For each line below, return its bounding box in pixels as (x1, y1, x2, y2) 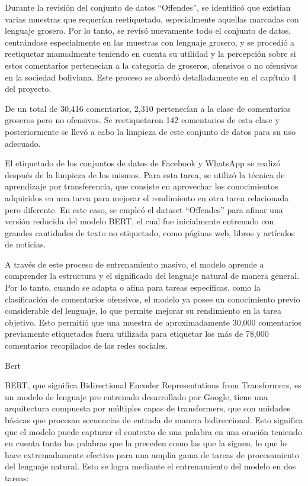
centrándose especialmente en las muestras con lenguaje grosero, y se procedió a (5, 36, 295, 48)
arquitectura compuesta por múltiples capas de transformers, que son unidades (5, 402, 290, 414)
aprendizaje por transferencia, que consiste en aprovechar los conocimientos (5, 180, 278, 192)
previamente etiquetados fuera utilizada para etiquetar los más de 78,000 (5, 327, 269, 340)
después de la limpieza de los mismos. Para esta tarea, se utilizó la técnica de (5, 168, 285, 181)
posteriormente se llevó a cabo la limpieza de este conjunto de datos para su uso (5, 125, 296, 137)
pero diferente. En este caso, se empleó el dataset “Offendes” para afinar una (5, 203, 283, 215)
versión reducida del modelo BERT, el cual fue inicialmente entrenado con (5, 215, 274, 227)
